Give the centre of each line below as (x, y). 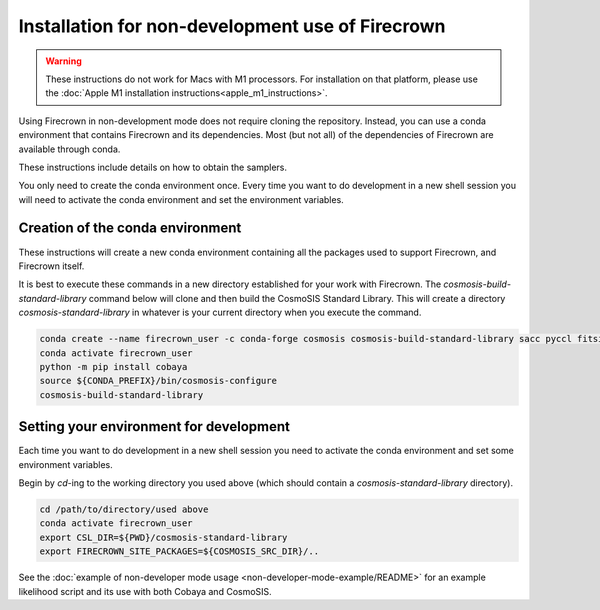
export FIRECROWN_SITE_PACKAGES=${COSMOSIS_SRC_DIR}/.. (179, 551)
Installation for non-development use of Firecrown (232, 26)
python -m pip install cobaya (113, 366)
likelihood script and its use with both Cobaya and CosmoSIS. (145, 591)
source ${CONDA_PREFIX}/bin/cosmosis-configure (158, 381)
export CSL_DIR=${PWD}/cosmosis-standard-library (163, 537)
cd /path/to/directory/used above (124, 509)
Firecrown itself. (51, 266)
